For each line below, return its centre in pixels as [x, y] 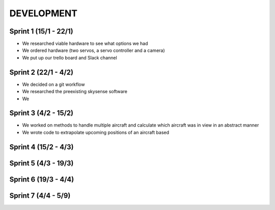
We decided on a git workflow [53, 84]
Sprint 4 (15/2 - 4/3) [42, 147]
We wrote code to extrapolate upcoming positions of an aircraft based [96, 132]
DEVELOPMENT [44, 13]
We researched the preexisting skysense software [75, 92]
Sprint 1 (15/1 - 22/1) [41, 31]
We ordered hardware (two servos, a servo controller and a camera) [93, 50]
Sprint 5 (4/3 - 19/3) [42, 163]
